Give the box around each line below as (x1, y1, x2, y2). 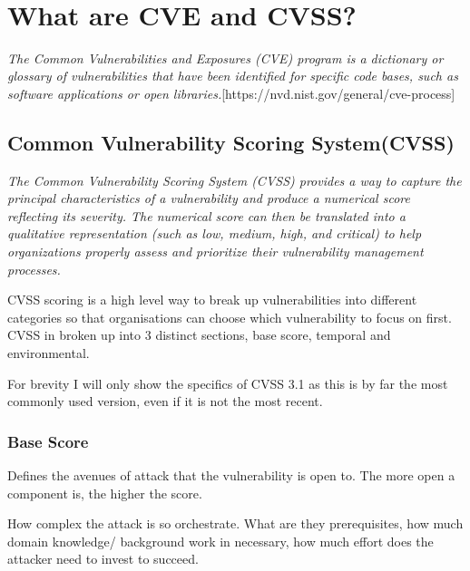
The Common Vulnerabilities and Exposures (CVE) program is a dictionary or (7, 48, 444, 67)
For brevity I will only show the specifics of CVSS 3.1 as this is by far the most (7, 373, 448, 392)
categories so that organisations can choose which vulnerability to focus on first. (7, 307, 452, 326)
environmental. (7, 344, 90, 363)
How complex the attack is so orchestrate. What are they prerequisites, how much (7, 514, 464, 533)
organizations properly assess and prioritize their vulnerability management (7, 242, 424, 261)
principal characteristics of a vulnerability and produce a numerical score (7, 189, 410, 208)
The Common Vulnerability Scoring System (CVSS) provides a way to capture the (7, 170, 462, 189)
